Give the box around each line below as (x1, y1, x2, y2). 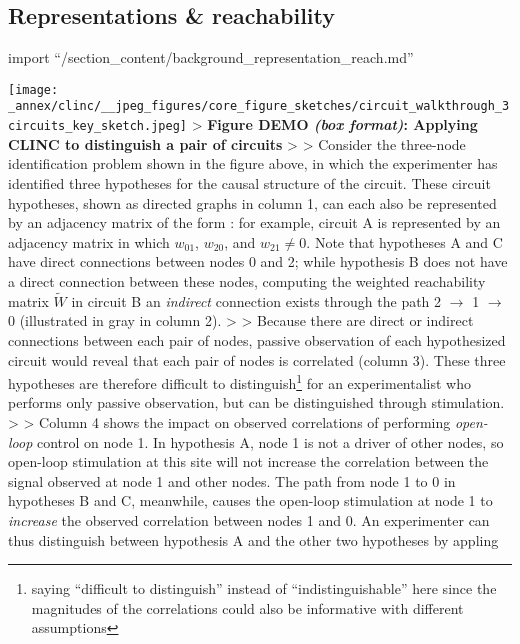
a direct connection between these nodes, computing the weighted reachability (8, 270, 486, 291)
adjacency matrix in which (8, 231, 170, 252)
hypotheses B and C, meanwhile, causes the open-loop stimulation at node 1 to (8, 490, 493, 511)
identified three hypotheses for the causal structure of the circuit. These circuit (8, 172, 491, 193)
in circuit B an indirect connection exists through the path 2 (71, 290, 442, 311)
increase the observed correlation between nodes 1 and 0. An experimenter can (8, 509, 490, 530)
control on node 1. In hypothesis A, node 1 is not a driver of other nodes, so (37, 431, 504, 452)
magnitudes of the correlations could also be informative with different (31, 597, 464, 618)
